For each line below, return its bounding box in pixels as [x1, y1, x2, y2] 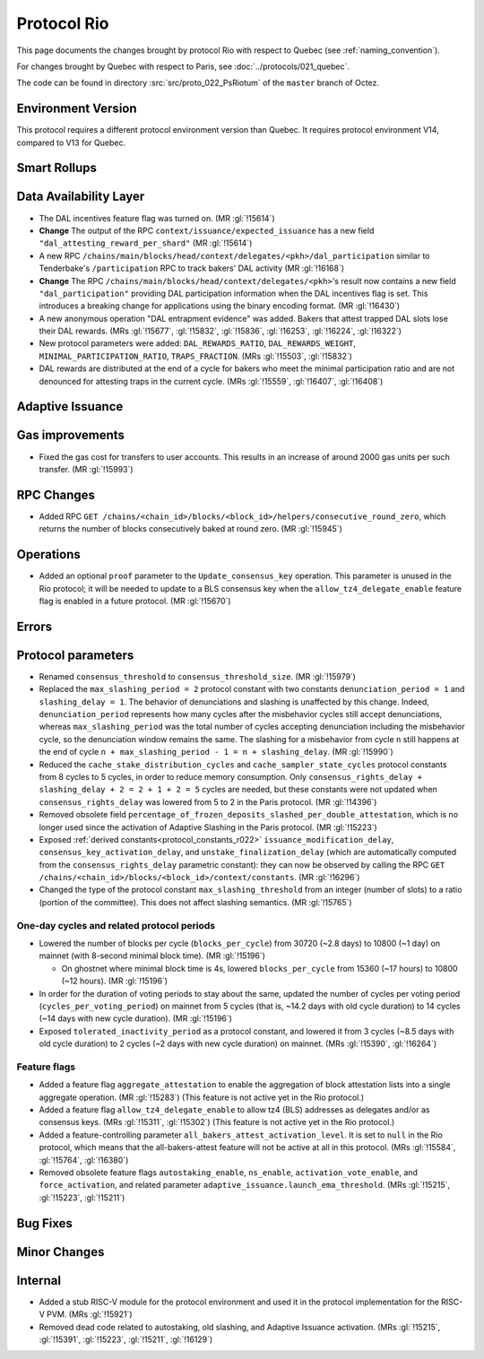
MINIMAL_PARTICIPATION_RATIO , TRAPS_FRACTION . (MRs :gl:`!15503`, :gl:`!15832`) [39, 351, 353, 361]
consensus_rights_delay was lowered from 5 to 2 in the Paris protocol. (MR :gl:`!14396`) [39, 796, 377, 807]
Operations [16, 547, 81, 562]
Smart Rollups [16, 160, 98, 176]
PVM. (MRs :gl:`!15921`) [46, 1309, 134, 1320]
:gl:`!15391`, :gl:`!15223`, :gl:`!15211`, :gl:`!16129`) [39, 1334, 213, 1345]
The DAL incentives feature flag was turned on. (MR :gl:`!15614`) [39, 212, 275, 223]
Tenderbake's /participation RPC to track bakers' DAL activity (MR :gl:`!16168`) [39, 263, 345, 273]
